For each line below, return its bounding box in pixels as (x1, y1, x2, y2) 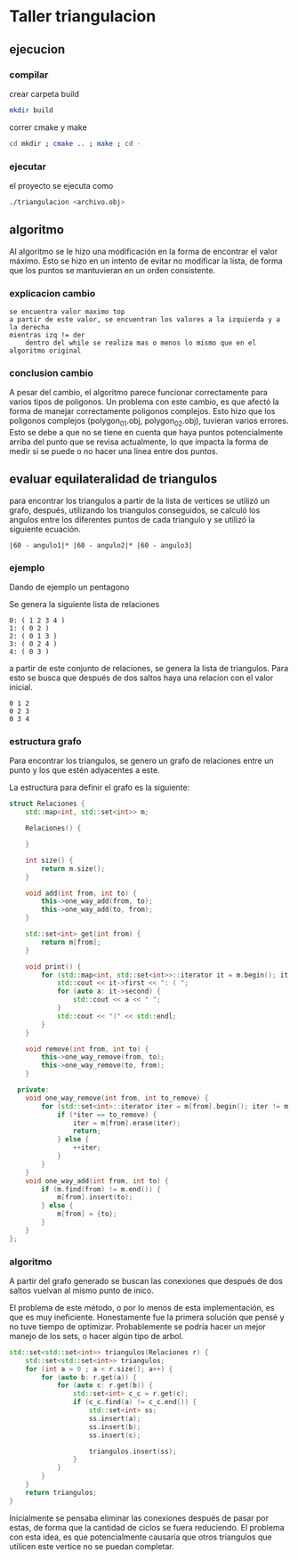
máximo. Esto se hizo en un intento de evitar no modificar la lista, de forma (9, 256, 283, 266)
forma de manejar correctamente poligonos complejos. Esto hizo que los (9, 406, 276, 417)
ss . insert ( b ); (88, 1422, 141, 1431)
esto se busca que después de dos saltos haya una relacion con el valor (9, 672, 274, 683)
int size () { (25, 856, 74, 865)
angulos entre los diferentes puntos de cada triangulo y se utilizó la (9, 514, 255, 524)
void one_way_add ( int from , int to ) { (25, 1176, 169, 1185)
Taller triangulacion (9, 6, 157, 27)
